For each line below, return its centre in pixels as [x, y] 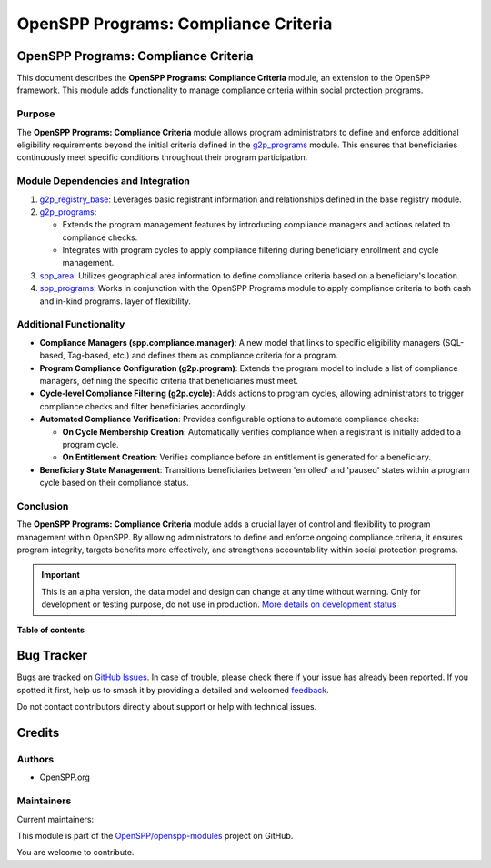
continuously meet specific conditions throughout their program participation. [162, 157]
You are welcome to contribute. [75, 853]
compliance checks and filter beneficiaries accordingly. [143, 406]
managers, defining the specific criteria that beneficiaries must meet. [169, 380]
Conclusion [43, 506]
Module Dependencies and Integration [103, 181]
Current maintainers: [55, 819]
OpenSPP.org [65, 777]
